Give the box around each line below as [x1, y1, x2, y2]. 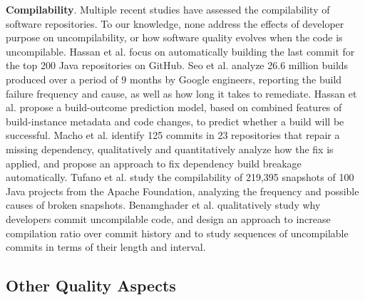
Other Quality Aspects [6, 274, 176, 296]
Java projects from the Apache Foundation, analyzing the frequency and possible [6, 183, 359, 198]
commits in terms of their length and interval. [6, 239, 206, 254]
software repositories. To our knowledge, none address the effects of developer [6, 16, 344, 31]
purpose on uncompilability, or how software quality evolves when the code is [6, 30, 343, 45]
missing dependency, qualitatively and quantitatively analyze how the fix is [6, 141, 334, 156]
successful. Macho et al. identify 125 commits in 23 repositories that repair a [6, 128, 340, 143]
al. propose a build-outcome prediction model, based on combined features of [6, 100, 342, 115]
